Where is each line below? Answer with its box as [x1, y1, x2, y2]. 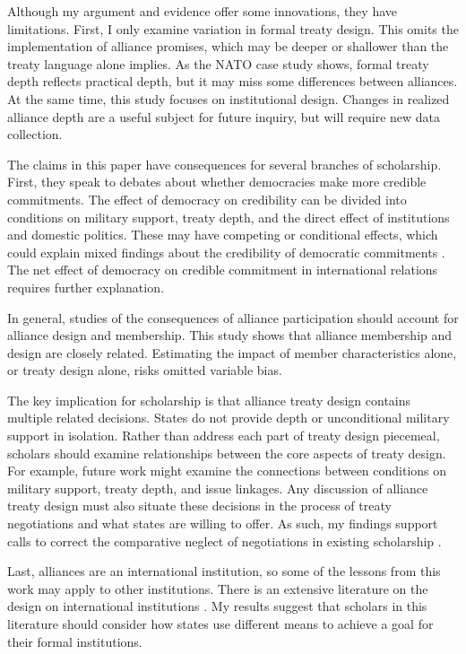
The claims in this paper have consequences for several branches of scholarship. [7, 154, 442, 173]
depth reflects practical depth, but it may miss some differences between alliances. [7, 72, 458, 91]
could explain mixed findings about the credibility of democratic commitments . [7, 242, 445, 261]
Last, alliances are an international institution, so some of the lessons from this [7, 562, 441, 580]
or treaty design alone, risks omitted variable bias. [7, 361, 282, 379]
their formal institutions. [7, 632, 142, 650]
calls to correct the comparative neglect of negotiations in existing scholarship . [7, 531, 442, 550]
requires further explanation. [7, 277, 164, 296]
